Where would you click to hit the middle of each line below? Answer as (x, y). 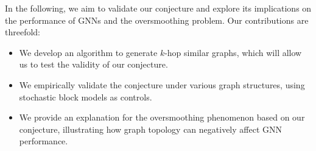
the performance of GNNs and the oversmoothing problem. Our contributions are (157, 20)
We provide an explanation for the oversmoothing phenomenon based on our (162, 117)
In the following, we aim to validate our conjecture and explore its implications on (158, 8)
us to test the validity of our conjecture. (93, 64)
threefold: (23, 32)
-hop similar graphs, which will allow (233, 52)
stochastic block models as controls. (86, 97)
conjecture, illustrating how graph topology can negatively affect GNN (150, 129)
